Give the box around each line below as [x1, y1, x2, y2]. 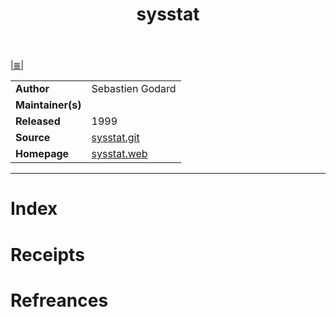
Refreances [10, 289, 109, 312]
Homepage [15, 147, 70, 161]
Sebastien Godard [91, 82, 177, 96]
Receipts [10, 243, 85, 266]
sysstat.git [91, 131, 140, 145]
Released [15, 114, 61, 128]
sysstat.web [91, 147, 148, 161]
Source [15, 131, 51, 145]
